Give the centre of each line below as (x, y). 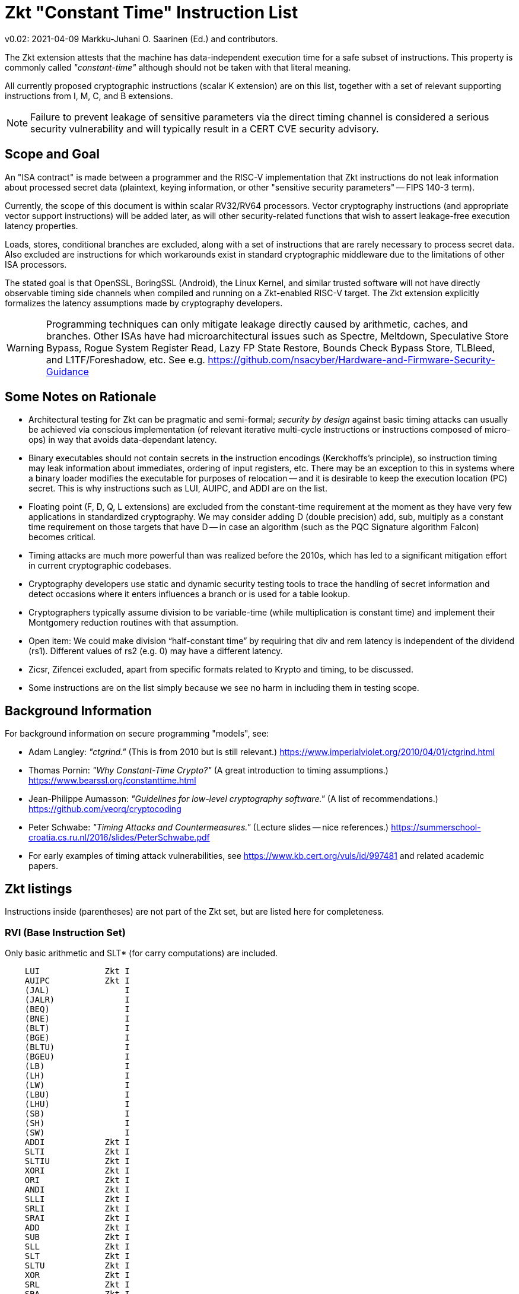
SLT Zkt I (77, 1256)
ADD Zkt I (77, 1227)
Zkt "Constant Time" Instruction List (152, 12)
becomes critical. (62, 537)
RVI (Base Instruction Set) (65, 932)
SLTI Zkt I (77, 1151)
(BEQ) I (77, 1009)
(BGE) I (77, 1037)
